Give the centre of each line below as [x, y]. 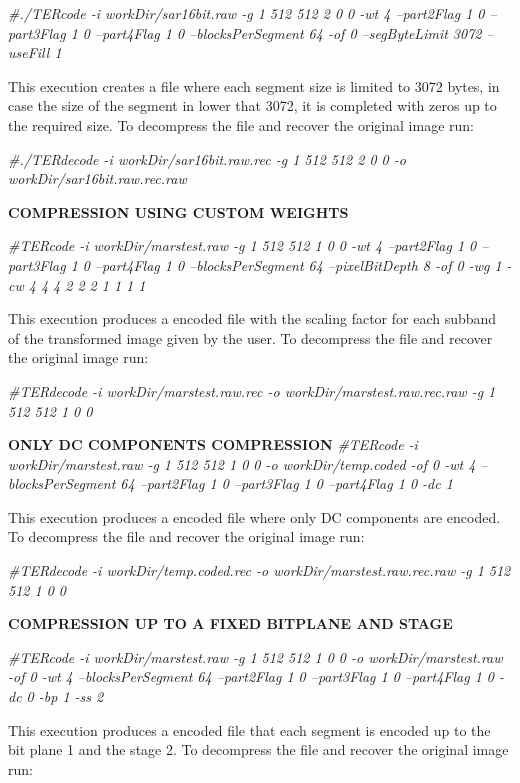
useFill [29, 52]
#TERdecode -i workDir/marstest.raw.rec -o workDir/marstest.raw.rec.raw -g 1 [252, 390]
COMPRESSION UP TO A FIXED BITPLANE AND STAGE [230, 623]
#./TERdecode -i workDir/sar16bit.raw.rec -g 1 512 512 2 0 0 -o [207, 158]
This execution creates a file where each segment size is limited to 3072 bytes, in [254, 85]
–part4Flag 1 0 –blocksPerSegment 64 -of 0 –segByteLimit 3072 [288, 32]
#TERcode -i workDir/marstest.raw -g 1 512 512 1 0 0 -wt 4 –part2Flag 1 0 [242, 245]
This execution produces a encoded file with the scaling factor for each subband [252, 318]
